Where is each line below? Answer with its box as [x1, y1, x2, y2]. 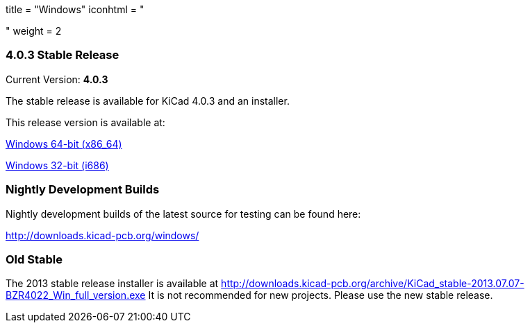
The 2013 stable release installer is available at [6, 277, 219, 290]
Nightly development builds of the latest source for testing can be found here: [6, 207, 361, 220]
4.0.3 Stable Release [6, 48, 119, 62]
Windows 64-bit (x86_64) [6, 137, 122, 150]
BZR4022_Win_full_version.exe [6, 289, 146, 302]
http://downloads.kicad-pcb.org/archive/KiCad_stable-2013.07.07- [221, 277, 524, 290]
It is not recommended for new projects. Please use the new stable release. [148, 289, 493, 302]
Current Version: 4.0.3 [6, 73, 108, 85]
